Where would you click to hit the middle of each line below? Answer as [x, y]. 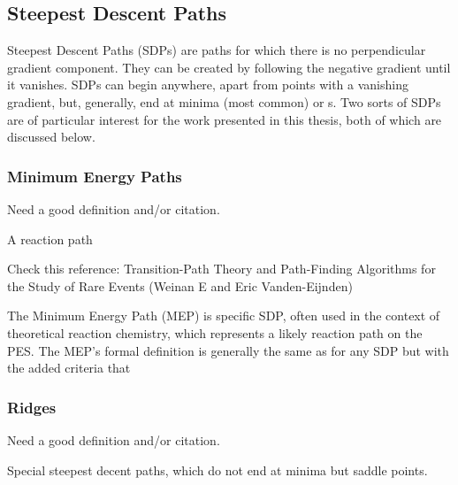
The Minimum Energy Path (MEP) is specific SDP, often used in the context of [224, 316]
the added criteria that [69, 368]
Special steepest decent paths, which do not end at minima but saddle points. [218, 470]
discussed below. [51, 137]
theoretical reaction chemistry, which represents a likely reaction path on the [215, 332]
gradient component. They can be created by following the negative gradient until [229, 67]
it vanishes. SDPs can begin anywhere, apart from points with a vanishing [208, 85]
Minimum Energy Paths [95, 176]
